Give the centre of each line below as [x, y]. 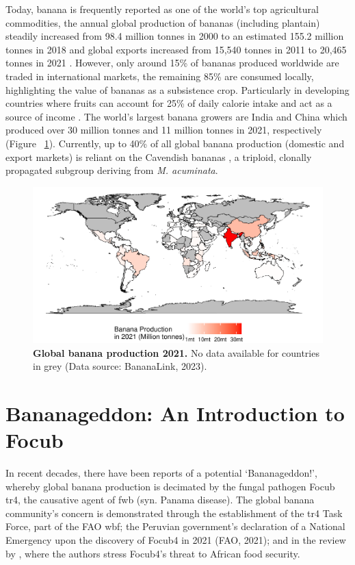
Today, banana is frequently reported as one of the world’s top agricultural [162, 9]
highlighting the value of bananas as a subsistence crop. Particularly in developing [177, 89]
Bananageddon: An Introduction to [175, 413]
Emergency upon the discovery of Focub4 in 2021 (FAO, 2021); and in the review [176, 540]
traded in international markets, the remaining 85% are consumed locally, [160, 76]
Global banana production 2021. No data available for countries [176, 352]
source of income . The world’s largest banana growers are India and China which [176, 116]
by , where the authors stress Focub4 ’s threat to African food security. [153, 553]
